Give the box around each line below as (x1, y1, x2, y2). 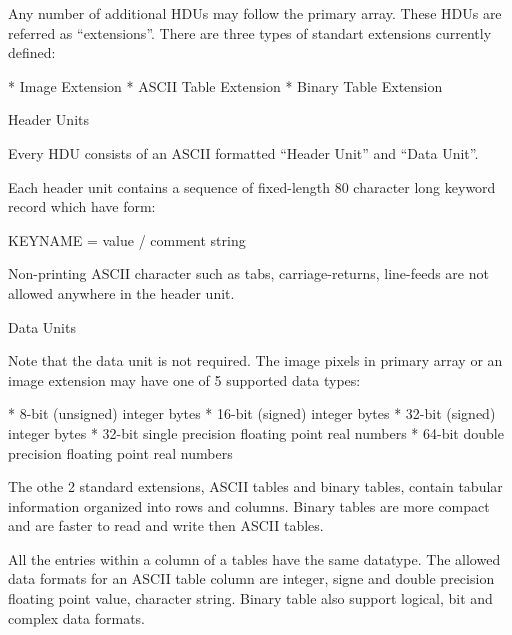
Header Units (8, 109, 90, 130)
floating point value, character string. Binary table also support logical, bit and (8, 588, 493, 609)
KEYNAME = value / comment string (8, 229, 246, 250)
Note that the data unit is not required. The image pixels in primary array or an (8, 350, 503, 371)
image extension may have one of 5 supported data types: (8, 369, 361, 390)
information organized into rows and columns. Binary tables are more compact (8, 495, 490, 516)
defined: (8, 42, 56, 63)
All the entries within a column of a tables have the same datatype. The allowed (8, 548, 501, 569)
